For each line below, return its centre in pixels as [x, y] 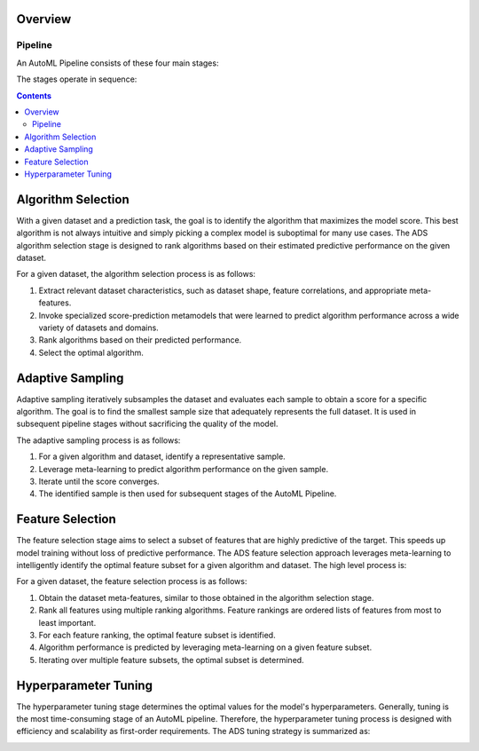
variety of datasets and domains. [98, 328]
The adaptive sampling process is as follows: [98, 440]
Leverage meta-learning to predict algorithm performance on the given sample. [183, 469]
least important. [67, 622]
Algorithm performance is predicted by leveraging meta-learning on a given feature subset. [205, 647]
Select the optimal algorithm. [91, 352]
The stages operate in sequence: [77, 79]
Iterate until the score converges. [99, 481]
